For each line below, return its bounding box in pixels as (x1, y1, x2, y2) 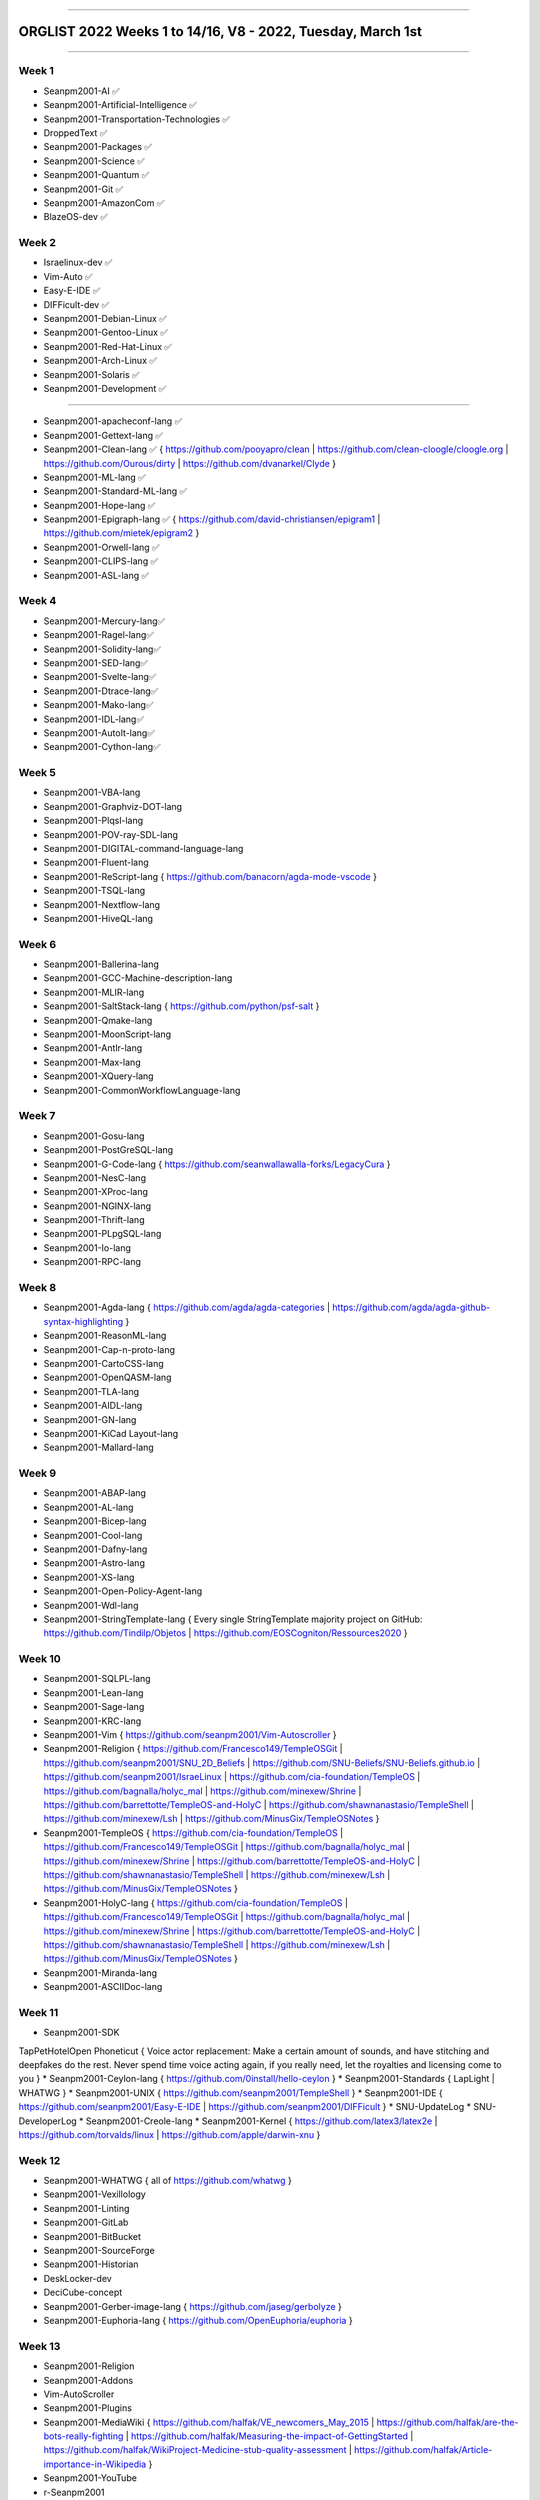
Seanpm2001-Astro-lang (43, 1557, 145, 1569)
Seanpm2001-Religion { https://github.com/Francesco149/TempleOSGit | (43, 1743, 344, 1755)
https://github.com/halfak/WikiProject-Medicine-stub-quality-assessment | (43, 2444, 352, 2456)
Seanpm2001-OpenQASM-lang (43, 1371, 172, 1384)
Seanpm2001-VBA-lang (43, 786, 141, 799)
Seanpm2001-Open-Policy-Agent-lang (43, 1585, 203, 1597)
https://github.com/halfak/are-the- (376, 2416, 519, 2428)
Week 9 (18, 1466, 57, 1480)
